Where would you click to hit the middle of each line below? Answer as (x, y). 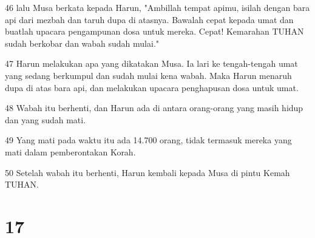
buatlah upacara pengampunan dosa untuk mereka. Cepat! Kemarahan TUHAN (154, 31)
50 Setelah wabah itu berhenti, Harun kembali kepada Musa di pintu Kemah (147, 172)
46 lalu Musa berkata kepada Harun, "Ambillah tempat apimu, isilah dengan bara (157, 7)
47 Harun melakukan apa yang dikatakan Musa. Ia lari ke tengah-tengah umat (151, 63)
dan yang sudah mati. (46, 119)
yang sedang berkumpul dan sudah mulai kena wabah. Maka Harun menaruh (148, 75)
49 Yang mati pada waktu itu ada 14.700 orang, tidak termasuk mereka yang (148, 140)
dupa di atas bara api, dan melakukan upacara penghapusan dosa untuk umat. (152, 87)
